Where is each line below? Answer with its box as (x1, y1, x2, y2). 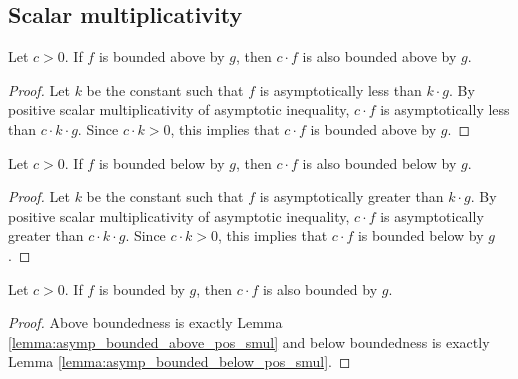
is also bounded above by (302, 46, 457, 67)
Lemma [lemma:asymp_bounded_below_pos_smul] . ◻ (8, 351, 351, 372)
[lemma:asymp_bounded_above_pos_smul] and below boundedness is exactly (8, 331, 490, 352)
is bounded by (98, 278, 185, 299)
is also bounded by (262, 278, 378, 299)
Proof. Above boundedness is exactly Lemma (8, 312, 283, 333)
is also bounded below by (302, 152, 457, 173)
